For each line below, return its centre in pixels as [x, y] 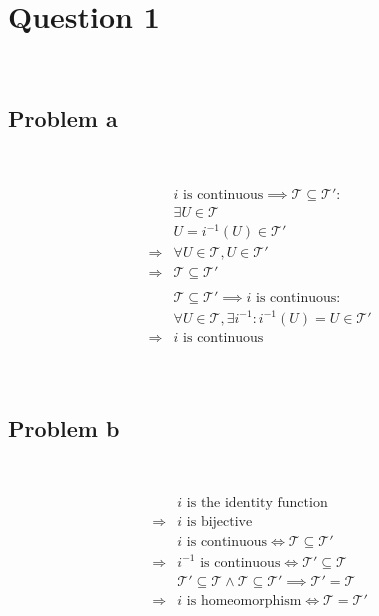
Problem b [64, 427]
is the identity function [257, 503]
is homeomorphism [244, 600]
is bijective [219, 522]
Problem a [63, 118]
